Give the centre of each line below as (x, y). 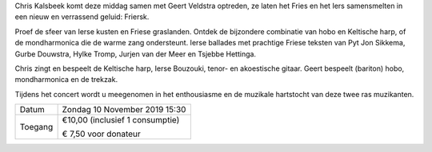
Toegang (36, 127)
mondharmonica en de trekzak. (66, 80)
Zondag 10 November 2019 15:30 (124, 110)
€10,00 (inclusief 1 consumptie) (121, 120)
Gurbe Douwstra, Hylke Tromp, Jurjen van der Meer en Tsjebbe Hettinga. (135, 54)
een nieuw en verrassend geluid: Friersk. (82, 17)
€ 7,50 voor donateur (102, 134)
